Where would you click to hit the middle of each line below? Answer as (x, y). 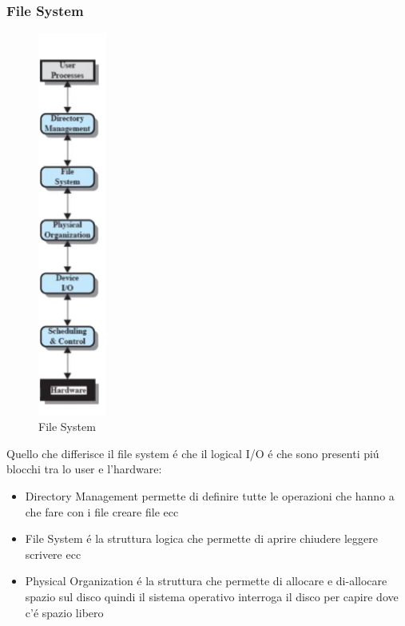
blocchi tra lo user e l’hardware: (84, 469)
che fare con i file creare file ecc (102, 511)
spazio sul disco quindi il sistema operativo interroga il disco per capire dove (212, 597)
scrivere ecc (53, 554)
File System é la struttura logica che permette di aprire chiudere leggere (201, 538)
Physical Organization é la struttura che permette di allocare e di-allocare (206, 581)
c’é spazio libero (64, 612)
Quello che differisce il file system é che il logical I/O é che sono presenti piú (193, 453)
